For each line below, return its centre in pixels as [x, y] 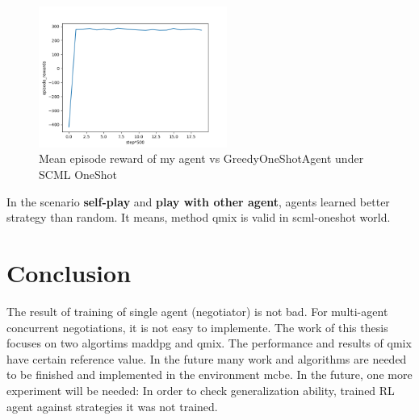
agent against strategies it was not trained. [112, 406]
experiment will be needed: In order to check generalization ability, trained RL [201, 390]
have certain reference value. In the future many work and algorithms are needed [207, 358]
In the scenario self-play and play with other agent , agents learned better [198, 201]
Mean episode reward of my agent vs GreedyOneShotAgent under [201, 158]
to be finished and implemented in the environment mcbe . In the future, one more [209, 374]
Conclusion [69, 273]
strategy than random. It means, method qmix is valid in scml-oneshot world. [199, 217]
